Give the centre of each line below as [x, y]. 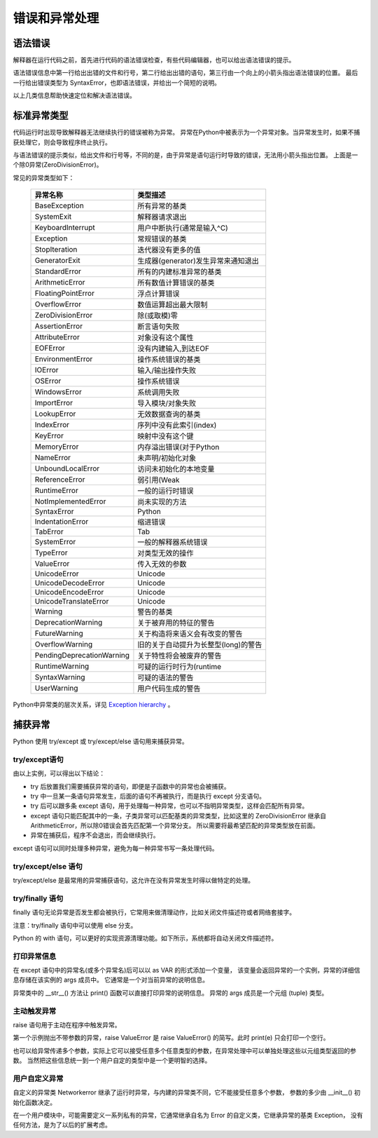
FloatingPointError [64, 293]
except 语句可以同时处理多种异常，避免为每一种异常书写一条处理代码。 [115, 848]
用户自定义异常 [38, 1078]
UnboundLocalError [67, 468]
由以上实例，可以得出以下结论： [59, 773]
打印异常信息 [35, 956]
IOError [47, 370]
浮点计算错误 [159, 294]
